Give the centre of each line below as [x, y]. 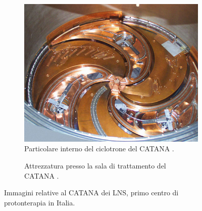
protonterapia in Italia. [40, 202]
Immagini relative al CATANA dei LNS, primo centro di [91, 193]
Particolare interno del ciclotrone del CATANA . [99, 149]
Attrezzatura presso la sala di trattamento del [95, 166]
